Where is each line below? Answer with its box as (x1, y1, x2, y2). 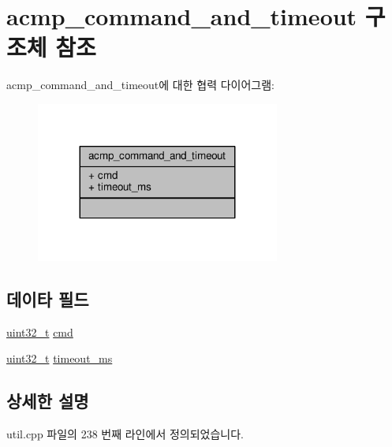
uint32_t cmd (6, 323, 73, 340)
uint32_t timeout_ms (6, 350, 113, 367)
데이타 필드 (6, 286, 89, 311)
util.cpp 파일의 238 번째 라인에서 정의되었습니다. (6, 426, 244, 442)
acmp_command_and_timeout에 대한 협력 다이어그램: (6, 76, 274, 93)
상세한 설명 (6, 389, 89, 413)
